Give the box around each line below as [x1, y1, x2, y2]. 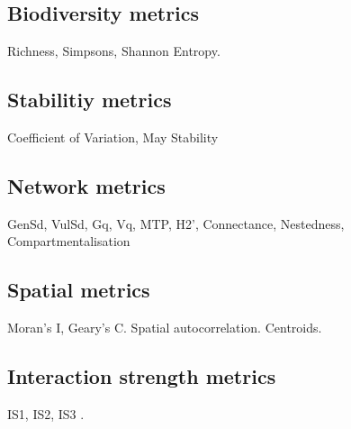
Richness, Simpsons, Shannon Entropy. [7, 41, 220, 60]
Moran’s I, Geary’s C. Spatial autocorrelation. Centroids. [7, 318, 322, 337]
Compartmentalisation [7, 232, 130, 251]
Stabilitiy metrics [7, 86, 172, 114]
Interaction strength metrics [7, 362, 276, 390]
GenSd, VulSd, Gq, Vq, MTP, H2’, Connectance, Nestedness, [7, 214, 345, 233]
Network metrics [7, 171, 166, 199]
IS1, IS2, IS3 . [7, 404, 85, 423]
